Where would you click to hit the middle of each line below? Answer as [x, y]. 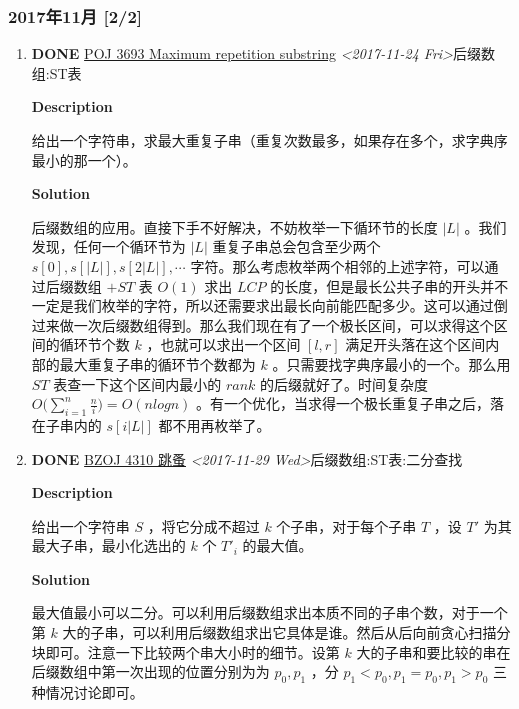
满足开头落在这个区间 [415, 344]
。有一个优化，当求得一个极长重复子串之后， [342, 403]
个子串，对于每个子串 [346, 525]
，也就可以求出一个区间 [223, 344]
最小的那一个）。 [84, 159]
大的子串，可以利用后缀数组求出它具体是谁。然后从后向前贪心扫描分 [286, 632]
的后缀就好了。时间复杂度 [344, 383]
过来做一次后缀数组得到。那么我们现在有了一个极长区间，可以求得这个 [262, 324]
